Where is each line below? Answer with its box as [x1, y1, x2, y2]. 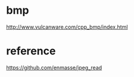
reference [6, 44, 56, 58]
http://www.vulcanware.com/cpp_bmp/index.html [6, 23, 128, 30]
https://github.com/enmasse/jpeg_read [6, 64, 102, 71]
